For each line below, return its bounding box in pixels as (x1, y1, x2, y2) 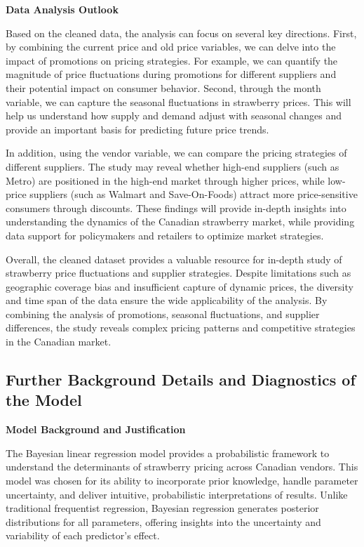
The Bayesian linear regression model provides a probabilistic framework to (6, 445, 330, 460)
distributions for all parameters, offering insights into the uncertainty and (6, 514, 321, 529)
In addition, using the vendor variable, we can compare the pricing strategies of (6, 145, 347, 160)
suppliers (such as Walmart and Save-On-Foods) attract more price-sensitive (29, 187, 358, 202)
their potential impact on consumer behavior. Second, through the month (6, 80, 321, 95)
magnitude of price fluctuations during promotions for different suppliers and (6, 67, 337, 81)
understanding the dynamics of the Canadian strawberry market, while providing (6, 214, 355, 229)
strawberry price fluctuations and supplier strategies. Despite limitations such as (6, 265, 351, 280)
